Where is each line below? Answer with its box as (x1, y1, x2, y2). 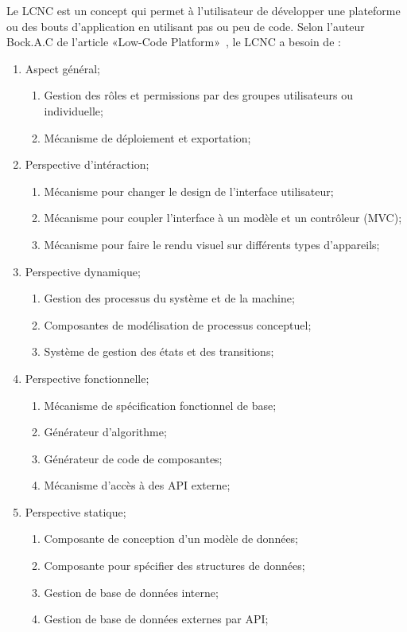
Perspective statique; (25, 503, 126, 520)
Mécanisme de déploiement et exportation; (44, 129, 251, 146)
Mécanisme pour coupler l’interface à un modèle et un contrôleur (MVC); (44, 209, 402, 226)
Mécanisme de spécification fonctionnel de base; (44, 396, 277, 413)
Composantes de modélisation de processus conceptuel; (44, 316, 312, 333)
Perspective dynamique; (25, 263, 141, 279)
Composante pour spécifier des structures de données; (44, 557, 305, 574)
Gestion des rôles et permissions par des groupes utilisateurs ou (44, 87, 353, 103)
